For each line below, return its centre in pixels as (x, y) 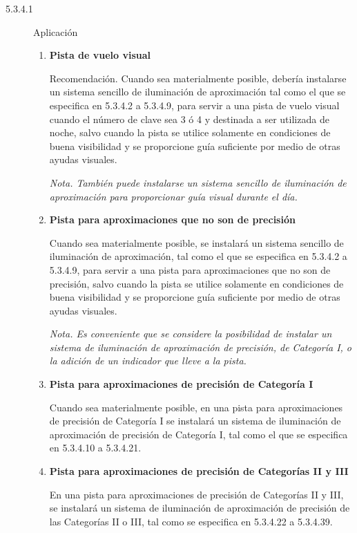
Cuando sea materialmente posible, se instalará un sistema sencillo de (196, 242)
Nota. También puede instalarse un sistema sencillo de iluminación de (198, 182)
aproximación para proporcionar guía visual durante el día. (173, 196)
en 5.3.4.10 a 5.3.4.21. (95, 448)
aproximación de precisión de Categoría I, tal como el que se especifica (199, 434)
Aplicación (56, 31)
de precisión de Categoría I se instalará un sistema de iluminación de (195, 421)
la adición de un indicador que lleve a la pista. (148, 361)
